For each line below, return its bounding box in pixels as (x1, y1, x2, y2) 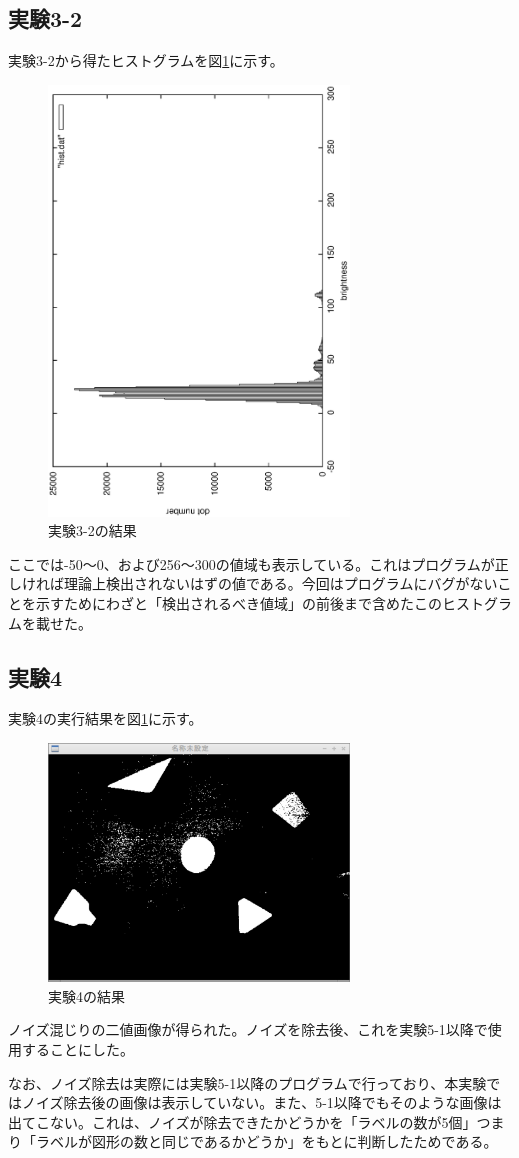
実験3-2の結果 (48, 520, 137, 541)
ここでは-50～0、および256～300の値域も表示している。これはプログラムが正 (8, 553, 509, 574)
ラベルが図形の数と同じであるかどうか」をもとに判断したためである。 (35, 1131, 498, 1152)
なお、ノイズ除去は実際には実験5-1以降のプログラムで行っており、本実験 (8, 1072, 487, 1093)
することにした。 (21, 1038, 134, 1059)
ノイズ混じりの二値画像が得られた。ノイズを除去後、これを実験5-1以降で (8, 1019, 488, 1040)
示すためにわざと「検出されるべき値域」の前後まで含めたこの (35, 592, 442, 613)
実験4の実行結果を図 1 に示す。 (8, 708, 203, 729)
